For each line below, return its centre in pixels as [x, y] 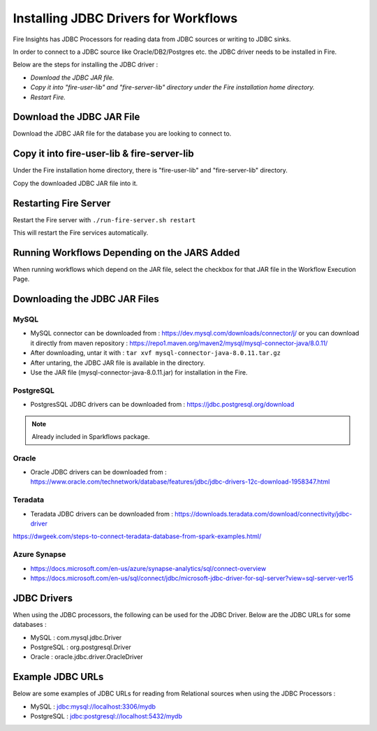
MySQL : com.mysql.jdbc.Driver [76, 637]
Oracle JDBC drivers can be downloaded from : [98, 472]
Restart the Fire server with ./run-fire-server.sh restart [104, 219]
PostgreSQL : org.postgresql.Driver [81, 647]
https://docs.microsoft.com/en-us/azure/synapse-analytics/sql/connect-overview [148, 568]
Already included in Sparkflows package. [91, 436]
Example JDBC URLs [58, 677]
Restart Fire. [48, 97]
